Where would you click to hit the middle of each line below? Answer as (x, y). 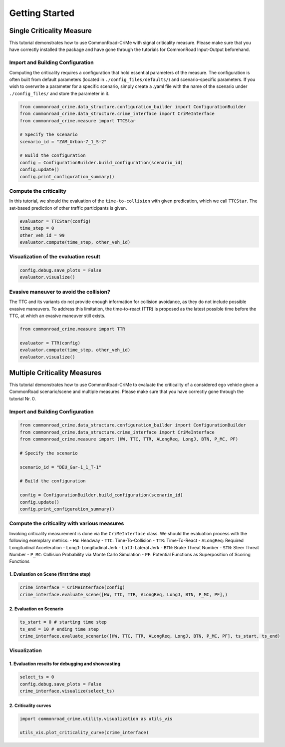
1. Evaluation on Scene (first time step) (50, 574)
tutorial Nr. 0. (23, 398)
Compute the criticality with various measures (67, 523)
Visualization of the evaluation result (55, 257)
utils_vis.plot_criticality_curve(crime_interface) (84, 733)
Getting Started (42, 13)
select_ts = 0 (37, 677)
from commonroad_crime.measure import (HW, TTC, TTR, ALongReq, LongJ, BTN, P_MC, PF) (129, 439)
